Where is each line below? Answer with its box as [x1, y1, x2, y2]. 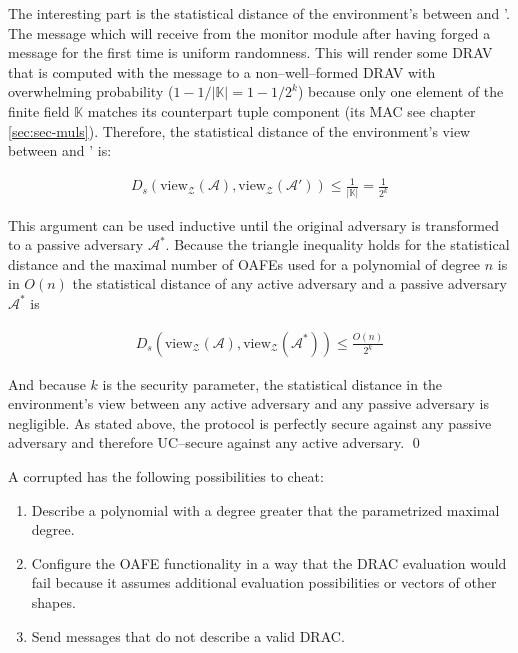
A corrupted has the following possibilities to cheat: [8, 465, 324, 486]
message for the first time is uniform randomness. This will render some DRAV [8, 42, 493, 63]
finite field [8, 100, 70, 121]
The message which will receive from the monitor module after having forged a [8, 22, 491, 43]
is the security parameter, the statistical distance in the [102, 373, 443, 394]
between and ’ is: [8, 140, 112, 161]
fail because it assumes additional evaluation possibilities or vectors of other [31, 572, 497, 593]
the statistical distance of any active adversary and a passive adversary [72, 273, 507, 294]
